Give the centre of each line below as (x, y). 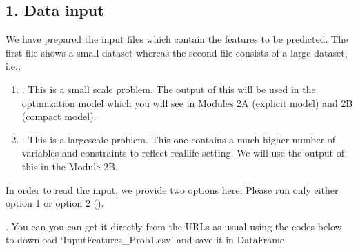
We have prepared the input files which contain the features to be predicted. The (177, 39)
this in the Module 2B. (70, 166)
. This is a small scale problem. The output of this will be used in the (169, 89)
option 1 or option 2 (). (55, 203)
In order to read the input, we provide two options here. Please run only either (172, 189)
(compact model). (59, 116)
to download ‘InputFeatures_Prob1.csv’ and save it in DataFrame (145, 240)
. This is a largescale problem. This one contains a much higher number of (179, 139)
